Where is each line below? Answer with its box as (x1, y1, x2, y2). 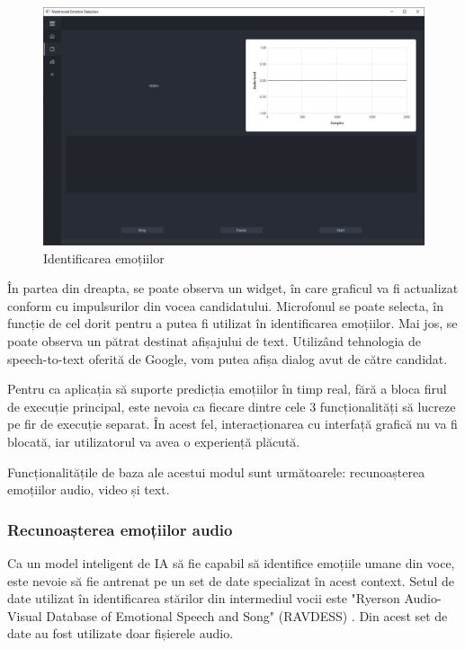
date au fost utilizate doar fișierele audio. (7, 624, 234, 643)
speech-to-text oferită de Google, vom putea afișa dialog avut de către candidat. (7, 349, 448, 368)
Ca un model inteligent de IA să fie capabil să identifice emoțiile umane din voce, (7, 553, 455, 572)
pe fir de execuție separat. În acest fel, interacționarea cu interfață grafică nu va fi (7, 414, 458, 433)
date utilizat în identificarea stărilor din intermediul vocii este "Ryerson (7, 589, 400, 608)
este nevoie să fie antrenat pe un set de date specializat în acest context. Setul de (7, 571, 454, 590)
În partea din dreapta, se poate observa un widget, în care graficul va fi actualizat (7, 279, 459, 298)
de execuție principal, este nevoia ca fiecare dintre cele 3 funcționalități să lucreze (7, 396, 456, 415)
